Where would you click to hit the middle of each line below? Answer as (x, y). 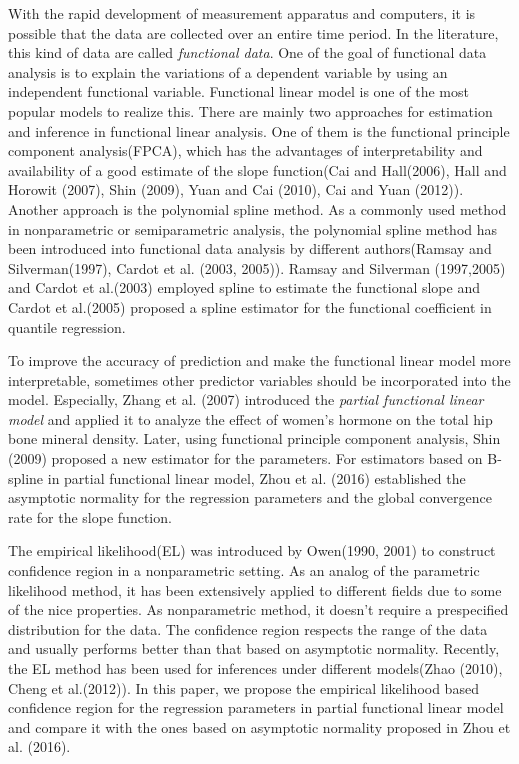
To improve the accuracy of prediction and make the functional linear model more (259, 360)
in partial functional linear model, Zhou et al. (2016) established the (256, 477)
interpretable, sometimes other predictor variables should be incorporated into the (259, 379)
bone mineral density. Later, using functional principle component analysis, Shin (254, 438)
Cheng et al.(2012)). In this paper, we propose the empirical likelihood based (243, 687)
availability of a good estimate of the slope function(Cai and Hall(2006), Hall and (257, 169)
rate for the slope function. (90, 516)
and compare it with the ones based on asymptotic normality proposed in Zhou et (259, 726)
